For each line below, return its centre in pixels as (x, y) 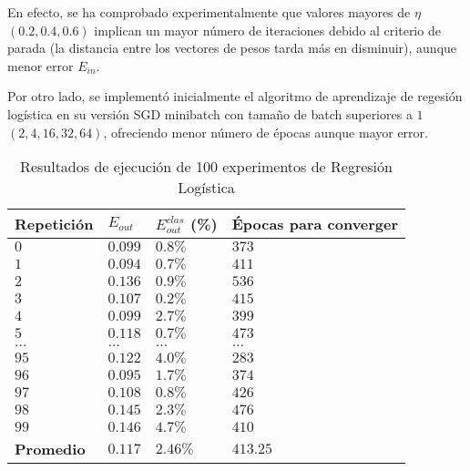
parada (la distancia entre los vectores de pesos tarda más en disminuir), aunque (232, 48)
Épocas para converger (315, 224)
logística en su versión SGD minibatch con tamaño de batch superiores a (210, 113)
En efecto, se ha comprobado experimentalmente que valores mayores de (209, 12)
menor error (41, 65)
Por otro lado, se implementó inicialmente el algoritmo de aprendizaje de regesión (235, 96)
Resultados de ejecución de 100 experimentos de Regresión (206, 167)
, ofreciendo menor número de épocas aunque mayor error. (266, 132)
